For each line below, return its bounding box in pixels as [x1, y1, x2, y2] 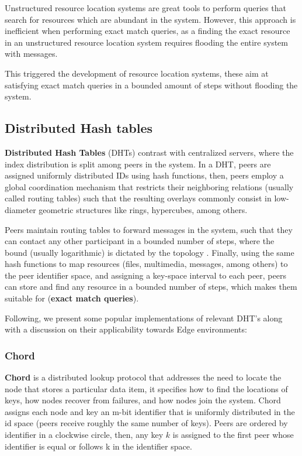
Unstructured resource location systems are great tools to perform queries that [5, 2, 286, 13]
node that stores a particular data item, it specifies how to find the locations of [5, 382, 288, 395]
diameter [5, 203, 36, 215]
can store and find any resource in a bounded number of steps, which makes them [5, 280, 297, 293]
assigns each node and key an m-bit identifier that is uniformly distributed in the [5, 405, 295, 417]
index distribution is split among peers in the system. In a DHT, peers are [5, 157, 271, 170]
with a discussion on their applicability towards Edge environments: [5, 323, 247, 335]
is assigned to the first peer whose [172, 428, 294, 441]
